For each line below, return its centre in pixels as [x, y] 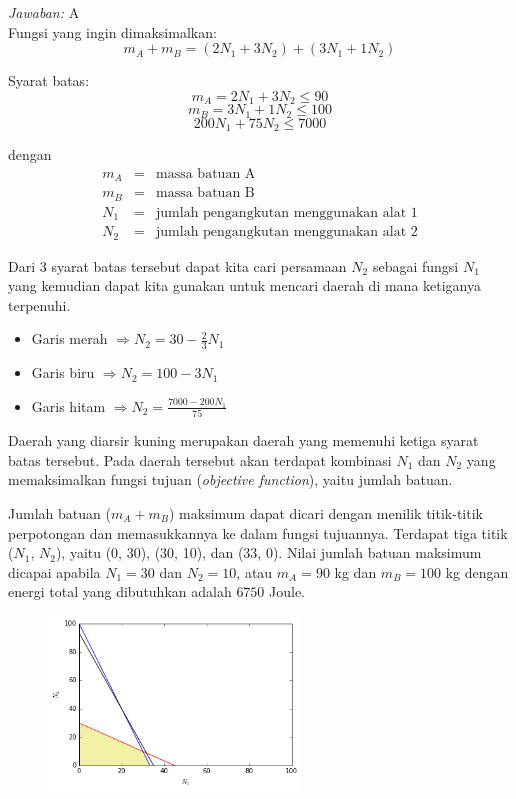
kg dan [355, 571]
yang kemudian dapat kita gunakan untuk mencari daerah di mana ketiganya [245, 285]
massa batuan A [206, 173]
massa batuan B [205, 193]
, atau [254, 571]
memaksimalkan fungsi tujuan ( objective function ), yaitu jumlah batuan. [230, 479]
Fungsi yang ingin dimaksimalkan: [112, 31]
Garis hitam [68, 405]
